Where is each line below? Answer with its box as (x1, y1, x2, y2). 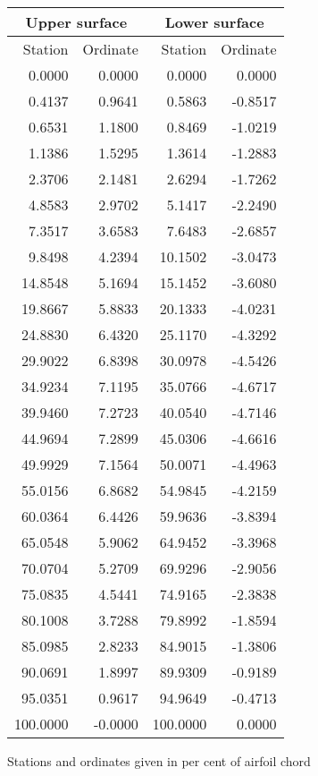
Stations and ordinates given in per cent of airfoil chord (7, 752, 311, 770)
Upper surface (25, 12, 128, 32)
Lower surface (164, 12, 264, 32)
